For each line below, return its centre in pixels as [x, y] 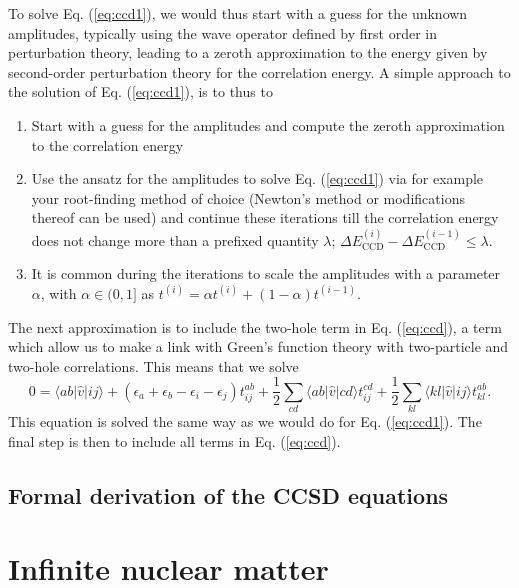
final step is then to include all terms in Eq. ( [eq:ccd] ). [174, 440]
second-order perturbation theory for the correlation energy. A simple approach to [259, 71]
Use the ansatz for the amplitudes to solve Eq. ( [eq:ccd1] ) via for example [257, 178]
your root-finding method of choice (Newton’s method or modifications [248, 197]
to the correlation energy [107, 144]
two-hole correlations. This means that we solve [153, 365]
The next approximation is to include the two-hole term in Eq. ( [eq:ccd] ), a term [255, 326]
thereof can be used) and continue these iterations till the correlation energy [265, 217]
